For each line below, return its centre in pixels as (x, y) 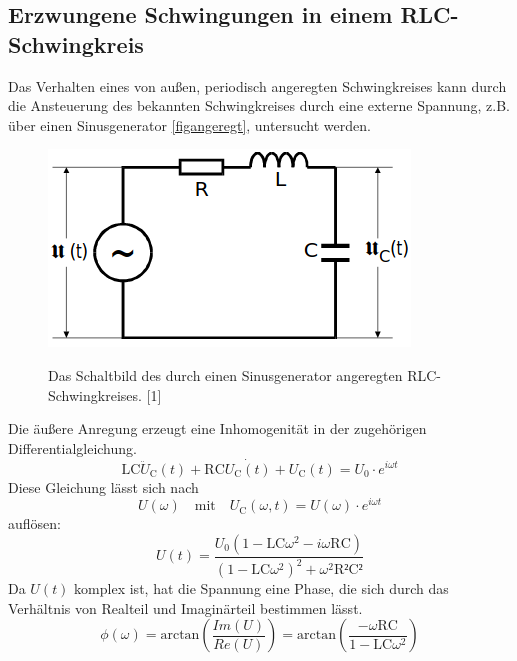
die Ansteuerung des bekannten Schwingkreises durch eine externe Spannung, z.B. (259, 105)
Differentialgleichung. (72, 447)
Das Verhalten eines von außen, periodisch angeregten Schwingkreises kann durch (257, 85)
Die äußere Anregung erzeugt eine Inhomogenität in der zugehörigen (217, 428)
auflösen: (34, 523)
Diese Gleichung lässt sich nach (103, 486)
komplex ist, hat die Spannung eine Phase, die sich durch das (261, 588)
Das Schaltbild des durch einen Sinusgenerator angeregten (225, 374)
